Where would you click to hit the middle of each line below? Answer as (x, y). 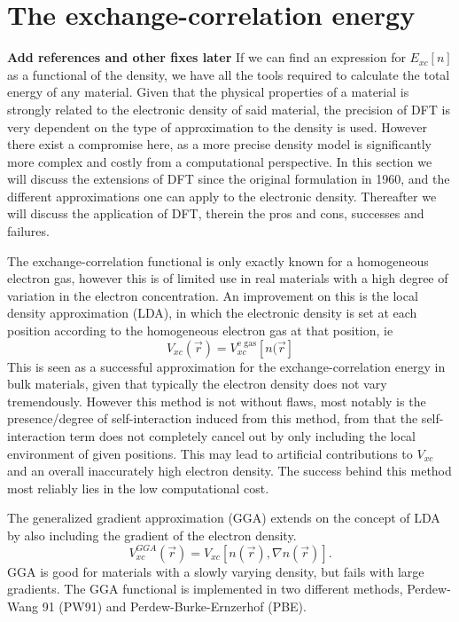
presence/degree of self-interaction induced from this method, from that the (213, 418)
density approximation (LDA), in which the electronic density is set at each (212, 313)
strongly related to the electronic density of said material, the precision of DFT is (229, 109)
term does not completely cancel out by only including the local (242, 436)
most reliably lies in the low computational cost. (138, 488)
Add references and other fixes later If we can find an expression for (206, 57)
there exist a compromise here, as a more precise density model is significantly (219, 144)
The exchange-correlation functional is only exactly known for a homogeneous (218, 260)
